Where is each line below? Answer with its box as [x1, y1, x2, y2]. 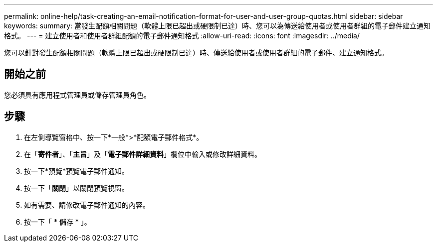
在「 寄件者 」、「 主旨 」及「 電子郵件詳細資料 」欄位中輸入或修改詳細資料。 [24, 149, 261, 158]
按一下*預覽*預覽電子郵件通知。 [24, 166, 129, 175]
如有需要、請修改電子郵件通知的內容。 [24, 200, 150, 209]
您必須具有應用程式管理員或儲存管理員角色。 [4, 90, 151, 99]
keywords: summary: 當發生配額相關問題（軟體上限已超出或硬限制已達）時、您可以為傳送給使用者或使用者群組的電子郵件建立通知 [4, 21, 431, 30]
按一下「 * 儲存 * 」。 [24, 217, 91, 226]
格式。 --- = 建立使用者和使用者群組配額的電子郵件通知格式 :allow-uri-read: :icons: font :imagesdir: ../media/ [4, 31, 360, 40]
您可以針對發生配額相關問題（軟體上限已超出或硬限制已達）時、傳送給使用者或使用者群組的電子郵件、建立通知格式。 [4, 48, 388, 57]
